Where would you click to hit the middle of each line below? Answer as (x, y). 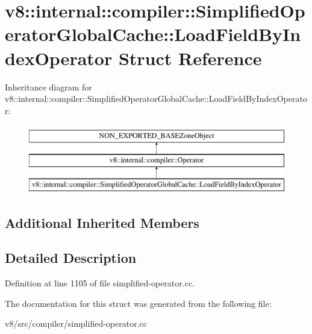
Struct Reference (190, 58)
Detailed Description (71, 258)
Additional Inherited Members (102, 222)
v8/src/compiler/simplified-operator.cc (76, 323)
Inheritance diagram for (48, 87)
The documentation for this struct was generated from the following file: (138, 303)
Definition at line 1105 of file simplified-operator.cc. (100, 283)
